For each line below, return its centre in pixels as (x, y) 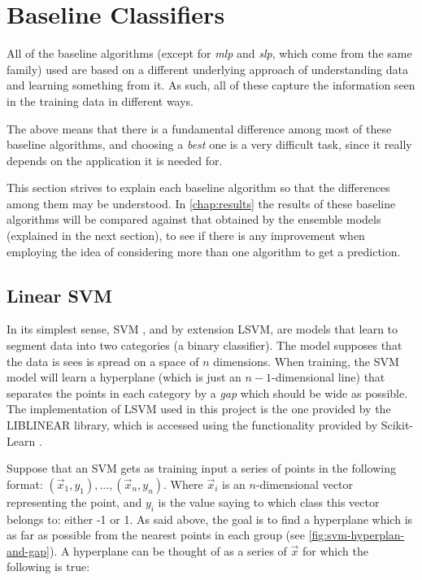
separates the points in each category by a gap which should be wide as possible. (207, 392)
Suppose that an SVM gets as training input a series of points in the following (201, 468)
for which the (335, 550)
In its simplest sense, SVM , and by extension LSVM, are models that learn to (202, 329)
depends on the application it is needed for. (115, 160)
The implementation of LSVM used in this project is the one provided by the (199, 409)
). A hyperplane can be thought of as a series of (168, 550)
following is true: (48, 567)
